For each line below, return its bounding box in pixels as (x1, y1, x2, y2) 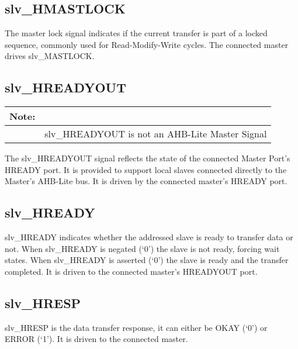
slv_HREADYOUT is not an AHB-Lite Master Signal (44, 127, 267, 141)
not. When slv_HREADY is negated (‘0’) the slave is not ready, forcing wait (5, 242, 280, 254)
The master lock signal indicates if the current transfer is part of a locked (5, 27, 268, 39)
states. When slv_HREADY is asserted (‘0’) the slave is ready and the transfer (5, 254, 289, 266)
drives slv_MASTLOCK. (5, 50, 95, 62)
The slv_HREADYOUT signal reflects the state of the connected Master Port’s (5, 152, 290, 164)
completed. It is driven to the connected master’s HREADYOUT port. (5, 265, 258, 277)
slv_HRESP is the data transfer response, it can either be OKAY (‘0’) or (5, 321, 268, 333)
